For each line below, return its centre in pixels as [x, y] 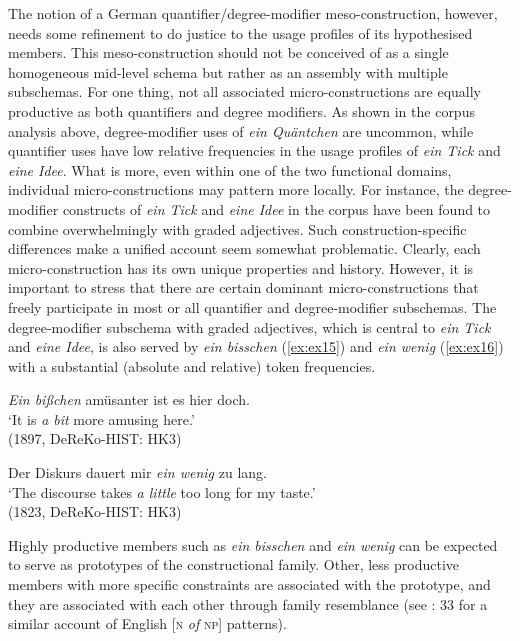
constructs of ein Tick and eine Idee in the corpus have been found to [276, 208]
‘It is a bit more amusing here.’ [101, 418]
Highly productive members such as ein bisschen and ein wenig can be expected [253, 544]
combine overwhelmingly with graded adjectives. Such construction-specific [237, 228]
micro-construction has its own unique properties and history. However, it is [241, 267]
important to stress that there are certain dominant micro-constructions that [243, 287]
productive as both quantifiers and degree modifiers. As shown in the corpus [241, 110]
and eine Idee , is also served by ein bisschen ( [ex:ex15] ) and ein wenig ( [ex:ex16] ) [256, 346]
